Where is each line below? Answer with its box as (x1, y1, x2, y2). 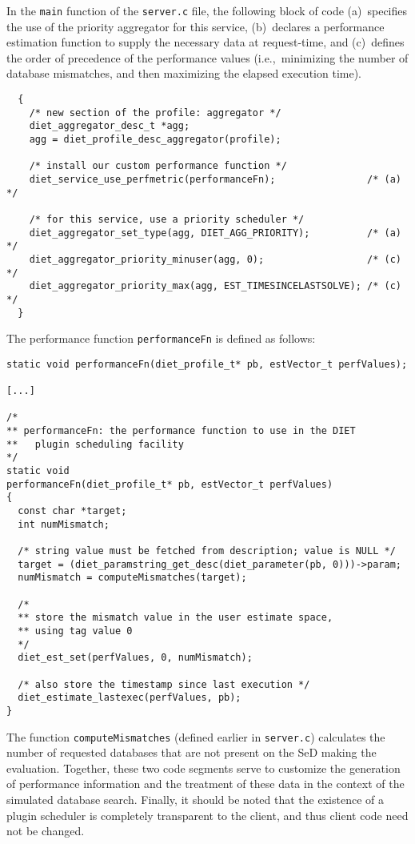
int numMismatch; (18, 518, 110, 530)
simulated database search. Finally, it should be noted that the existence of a (6, 791, 384, 807)
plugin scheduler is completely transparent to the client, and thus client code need (6, 806, 409, 823)
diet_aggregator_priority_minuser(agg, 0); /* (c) (29, 253, 401, 265)
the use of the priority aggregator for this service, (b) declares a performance (6, 18, 385, 34)
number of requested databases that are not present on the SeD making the (6, 744, 377, 761)
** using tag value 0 (18, 625, 133, 637)
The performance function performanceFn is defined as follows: (6, 330, 316, 347)
